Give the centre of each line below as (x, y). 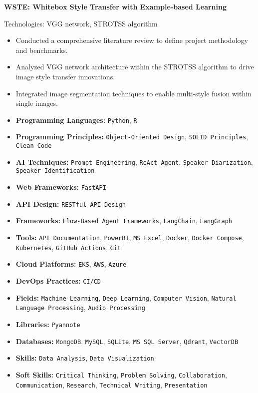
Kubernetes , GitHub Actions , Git (68, 247)
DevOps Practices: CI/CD (58, 280)
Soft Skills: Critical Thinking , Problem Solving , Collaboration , (121, 374)
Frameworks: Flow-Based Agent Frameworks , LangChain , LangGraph (124, 220)
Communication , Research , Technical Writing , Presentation (112, 384)
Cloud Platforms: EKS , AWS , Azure (71, 264)
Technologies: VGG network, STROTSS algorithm (81, 23)
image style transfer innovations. (65, 76)
